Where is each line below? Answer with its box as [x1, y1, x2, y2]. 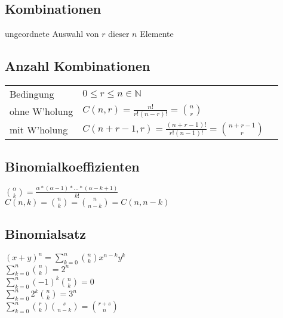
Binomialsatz [5, 225, 87, 243]
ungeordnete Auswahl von [5, 27, 99, 40]
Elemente [140, 27, 174, 40]
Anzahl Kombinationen [5, 57, 150, 75]
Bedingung [10, 87, 54, 101]
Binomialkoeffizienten [5, 157, 140, 175]
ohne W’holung [10, 104, 73, 119]
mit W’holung [10, 122, 68, 136]
